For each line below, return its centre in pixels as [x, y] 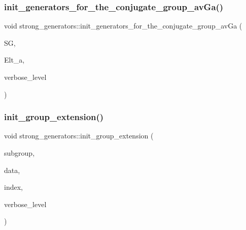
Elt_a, [14, 60]
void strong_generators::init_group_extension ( [79, 136]
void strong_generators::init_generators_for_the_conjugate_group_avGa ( [123, 26]
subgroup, [20, 153]
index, [13, 187]
